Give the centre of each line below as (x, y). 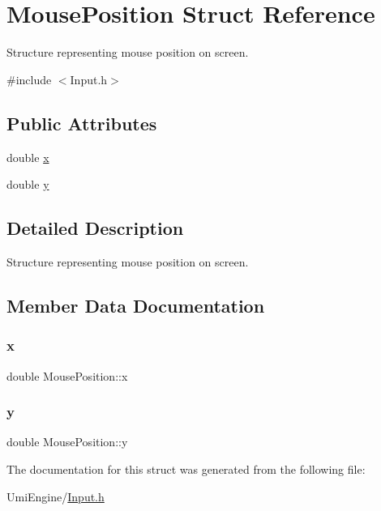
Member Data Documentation (136, 305)
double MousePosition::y (67, 442)
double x (28, 157)
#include (29, 79)
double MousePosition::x (67, 375)
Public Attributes (82, 123)
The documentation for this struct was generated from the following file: (186, 468)
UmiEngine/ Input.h (56, 496)
